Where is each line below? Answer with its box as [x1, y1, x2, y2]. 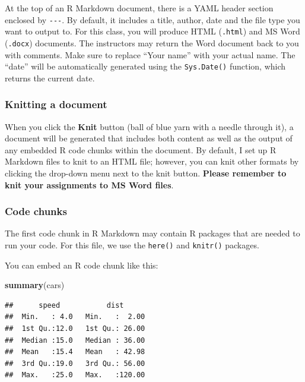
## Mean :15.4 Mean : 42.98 [5, 348, 145, 356]
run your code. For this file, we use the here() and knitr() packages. [5, 239, 259, 251]
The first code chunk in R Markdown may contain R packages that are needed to [5, 227, 300, 239]
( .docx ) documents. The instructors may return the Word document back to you [5, 36, 299, 49]
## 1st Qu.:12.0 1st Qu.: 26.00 [5, 324, 145, 333]
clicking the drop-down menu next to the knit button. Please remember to [5, 167, 287, 179]
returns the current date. [5, 71, 95, 84]
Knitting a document [5, 97, 107, 112]
